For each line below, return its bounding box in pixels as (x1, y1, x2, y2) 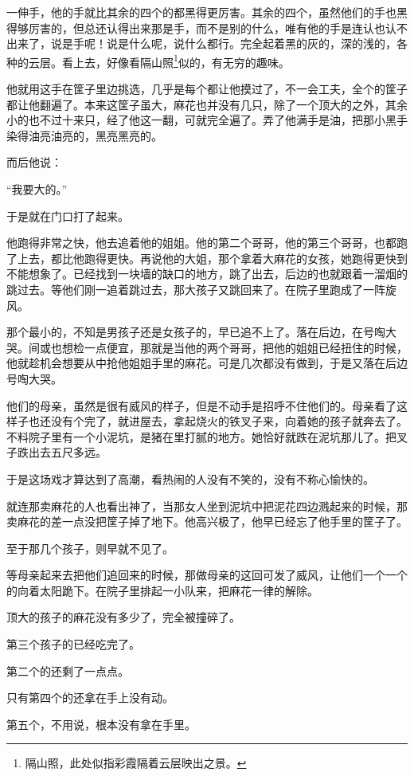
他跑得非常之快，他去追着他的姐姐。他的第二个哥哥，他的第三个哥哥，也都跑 (6, 234, 408, 251)
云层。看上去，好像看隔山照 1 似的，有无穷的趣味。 (28, 51, 290, 70)
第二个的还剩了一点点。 (6, 662, 129, 679)
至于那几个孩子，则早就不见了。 (6, 539, 174, 556)
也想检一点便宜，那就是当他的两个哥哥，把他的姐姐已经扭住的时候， (50, 339, 408, 355)
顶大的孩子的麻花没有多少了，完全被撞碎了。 (6, 609, 240, 625)
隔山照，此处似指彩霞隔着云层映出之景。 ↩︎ (25, 754, 247, 771)
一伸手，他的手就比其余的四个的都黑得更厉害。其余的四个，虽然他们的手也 (6, 4, 396, 20)
